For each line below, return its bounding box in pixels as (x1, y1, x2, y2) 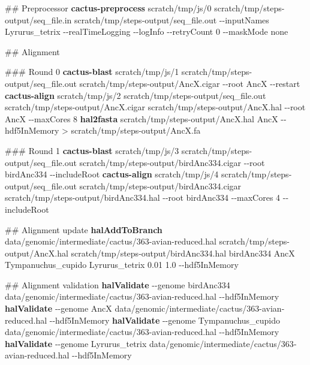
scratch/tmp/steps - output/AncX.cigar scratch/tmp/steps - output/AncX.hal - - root (5, 101, 306, 113)
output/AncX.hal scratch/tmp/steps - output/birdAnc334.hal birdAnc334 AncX (5, 246, 295, 259)
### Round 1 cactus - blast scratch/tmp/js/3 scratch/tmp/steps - (5, 144, 252, 156)
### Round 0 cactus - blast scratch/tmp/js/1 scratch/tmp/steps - (5, 65, 252, 78)
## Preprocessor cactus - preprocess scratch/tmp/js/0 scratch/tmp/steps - (5, 2, 285, 14)
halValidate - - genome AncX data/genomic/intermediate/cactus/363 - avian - (5, 302, 285, 315)
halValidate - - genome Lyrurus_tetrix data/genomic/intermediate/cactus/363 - (5, 337, 297, 349)
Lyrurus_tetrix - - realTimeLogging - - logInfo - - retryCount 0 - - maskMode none (5, 25, 288, 38)
